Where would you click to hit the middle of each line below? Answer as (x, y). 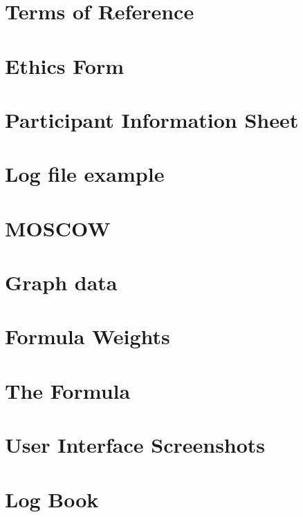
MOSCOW (58, 228)
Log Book (52, 499)
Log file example (85, 174)
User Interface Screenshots (135, 445)
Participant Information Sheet (152, 119)
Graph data (61, 282)
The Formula (68, 390)
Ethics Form (65, 65)
